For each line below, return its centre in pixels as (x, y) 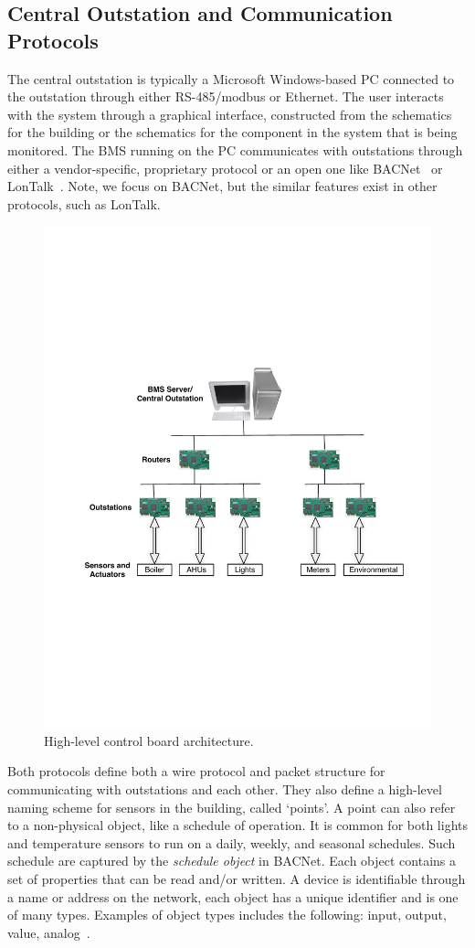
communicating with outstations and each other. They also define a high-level (225, 789)
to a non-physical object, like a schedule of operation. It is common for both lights (237, 825)
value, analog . (49, 932)
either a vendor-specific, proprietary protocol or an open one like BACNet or (225, 168)
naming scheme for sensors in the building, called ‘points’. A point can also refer (232, 807)
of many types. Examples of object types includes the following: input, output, (227, 915)
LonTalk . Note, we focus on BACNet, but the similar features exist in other (222, 186)
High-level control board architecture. (149, 740)
